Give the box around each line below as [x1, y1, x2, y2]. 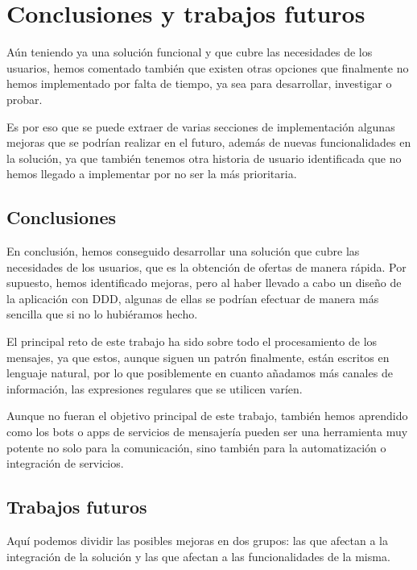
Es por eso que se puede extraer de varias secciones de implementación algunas [6, 118, 395, 135]
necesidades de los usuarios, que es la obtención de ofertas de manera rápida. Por [6, 258, 407, 275]
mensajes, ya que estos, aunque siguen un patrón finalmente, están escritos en [6, 348, 390, 365]
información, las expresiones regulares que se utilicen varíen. [6, 380, 303, 397]
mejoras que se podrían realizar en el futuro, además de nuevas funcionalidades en [6, 134, 411, 151]
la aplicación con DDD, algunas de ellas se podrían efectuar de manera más [6, 289, 379, 306]
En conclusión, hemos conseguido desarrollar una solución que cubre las [6, 243, 360, 260]
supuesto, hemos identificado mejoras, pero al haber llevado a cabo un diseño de [6, 274, 402, 291]
